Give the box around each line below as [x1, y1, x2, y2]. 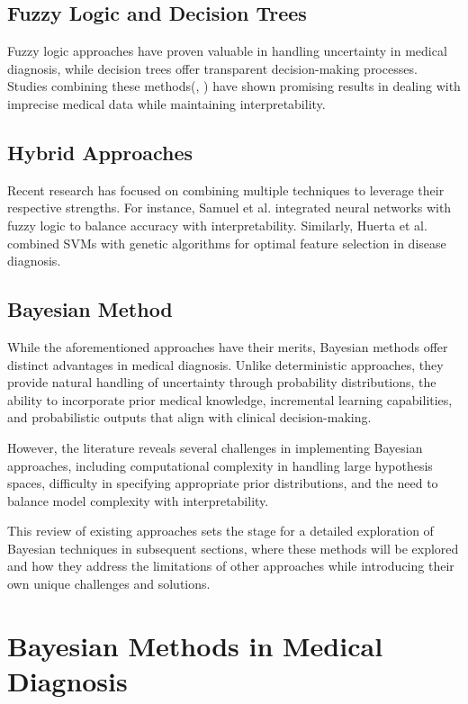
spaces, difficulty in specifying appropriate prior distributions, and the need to [7, 474, 438, 492]
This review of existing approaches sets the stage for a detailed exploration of [7, 521, 434, 540]
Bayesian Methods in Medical [7, 627, 383, 663]
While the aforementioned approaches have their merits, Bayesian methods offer [7, 337, 448, 356]
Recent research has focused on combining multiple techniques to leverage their [7, 180, 445, 199]
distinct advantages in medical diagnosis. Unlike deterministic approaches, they [7, 355, 444, 374]
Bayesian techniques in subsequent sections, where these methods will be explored [7, 538, 459, 557]
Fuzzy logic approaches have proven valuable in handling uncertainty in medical [7, 41, 447, 60]
